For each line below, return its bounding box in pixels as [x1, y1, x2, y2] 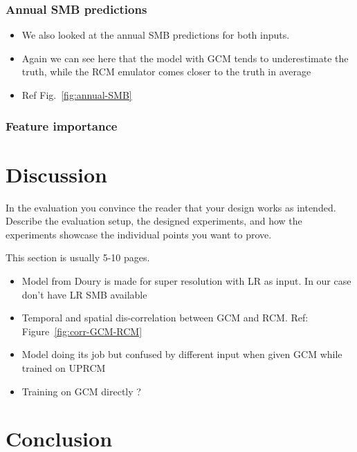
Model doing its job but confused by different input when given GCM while [21, 347, 342, 361]
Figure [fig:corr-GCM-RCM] [21, 323, 143, 338]
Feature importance [6, 117, 118, 134]
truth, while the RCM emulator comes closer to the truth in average [21, 64, 311, 79]
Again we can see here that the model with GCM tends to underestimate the [21, 50, 349, 65]
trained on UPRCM [21, 360, 106, 375]
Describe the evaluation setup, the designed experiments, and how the [6, 214, 302, 228]
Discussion [6, 160, 107, 188]
